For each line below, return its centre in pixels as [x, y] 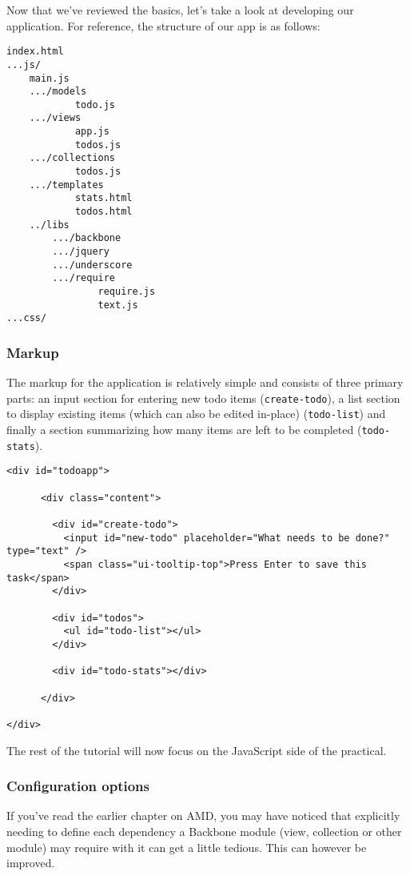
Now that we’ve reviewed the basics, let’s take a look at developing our [180, 10]
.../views [55, 118]
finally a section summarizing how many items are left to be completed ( [184, 430]
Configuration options [78, 786]
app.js [92, 132]
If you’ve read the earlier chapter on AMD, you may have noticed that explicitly [203, 816]
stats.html [103, 198]
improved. [31, 863]
